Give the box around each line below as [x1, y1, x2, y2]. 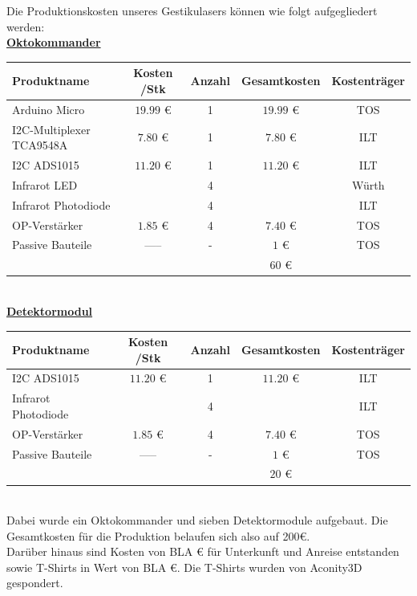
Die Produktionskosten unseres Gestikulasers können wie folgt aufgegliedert [6, 2, 378, 18]
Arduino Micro [12, 100, 85, 117]
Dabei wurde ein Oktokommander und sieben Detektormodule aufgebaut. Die [6, 512, 388, 529]
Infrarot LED [12, 176, 78, 193]
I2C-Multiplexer [12, 120, 91, 137]
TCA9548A [12, 137, 68, 153]
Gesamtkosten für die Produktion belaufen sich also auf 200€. [6, 527, 310, 544]
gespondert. [6, 574, 63, 591]
